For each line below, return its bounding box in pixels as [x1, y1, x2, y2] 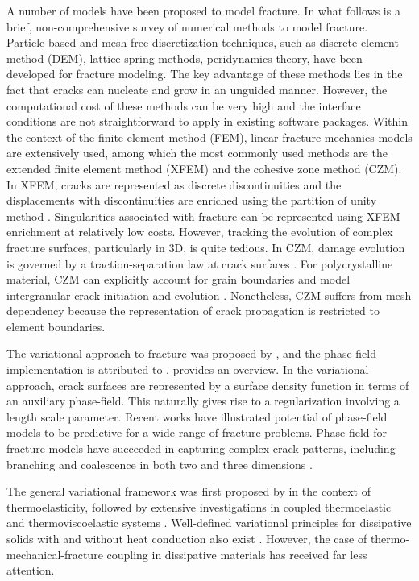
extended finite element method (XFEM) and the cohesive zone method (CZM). [6, 160, 402, 176]
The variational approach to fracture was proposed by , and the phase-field [6, 345, 376, 362]
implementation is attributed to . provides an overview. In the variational [6, 361, 369, 378]
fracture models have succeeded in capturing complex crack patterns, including [6, 440, 396, 457]
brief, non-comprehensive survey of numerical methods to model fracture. [6, 18, 368, 35]
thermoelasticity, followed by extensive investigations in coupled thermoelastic [6, 498, 392, 515]
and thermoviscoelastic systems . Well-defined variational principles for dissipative [6, 514, 412, 531]
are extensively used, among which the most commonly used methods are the [6, 144, 388, 161]
